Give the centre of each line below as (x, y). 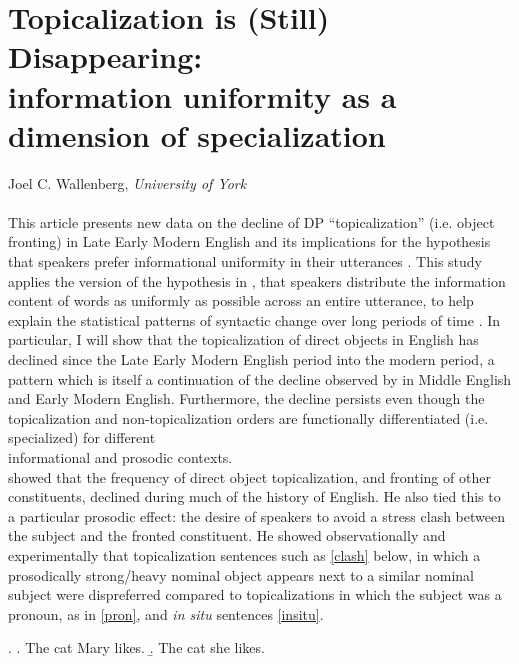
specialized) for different (82, 437)
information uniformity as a (202, 95)
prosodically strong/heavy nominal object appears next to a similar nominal (241, 574)
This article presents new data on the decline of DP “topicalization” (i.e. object (251, 221)
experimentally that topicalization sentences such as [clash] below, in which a (244, 554)
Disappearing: (105, 56)
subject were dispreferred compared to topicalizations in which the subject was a (255, 594)
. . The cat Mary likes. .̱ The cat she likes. (136, 647)
